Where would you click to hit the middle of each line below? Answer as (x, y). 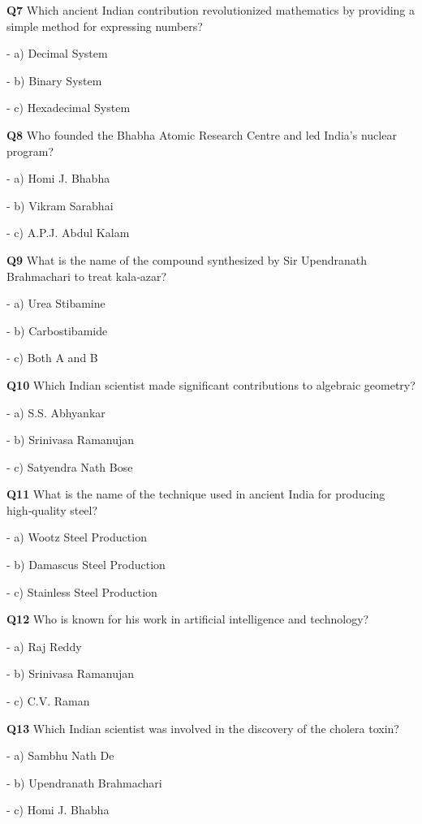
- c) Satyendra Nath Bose (70, 466)
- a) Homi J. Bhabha (58, 178)
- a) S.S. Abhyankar (56, 412)
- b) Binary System (54, 80)
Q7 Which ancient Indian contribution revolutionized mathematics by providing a (211, 10)
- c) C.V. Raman (48, 701)
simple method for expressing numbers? (105, 26)
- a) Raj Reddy (44, 646)
